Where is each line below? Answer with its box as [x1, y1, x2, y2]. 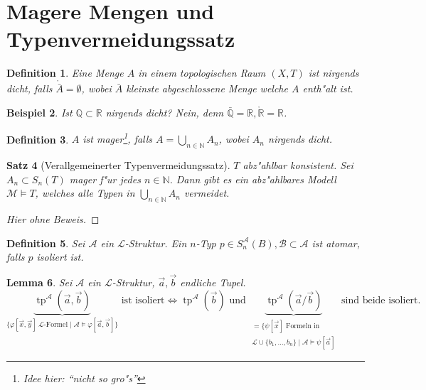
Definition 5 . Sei [6, 235, 85, 250]
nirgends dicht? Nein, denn [105, 104, 224, 119]
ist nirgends [308, 65, 359, 80]
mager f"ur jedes [69, 171, 141, 186]
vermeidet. [183, 185, 230, 200]
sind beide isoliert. [341, 295, 421, 305]
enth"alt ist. [302, 81, 353, 96]
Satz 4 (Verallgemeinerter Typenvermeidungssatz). [6, 157, 230, 172]
